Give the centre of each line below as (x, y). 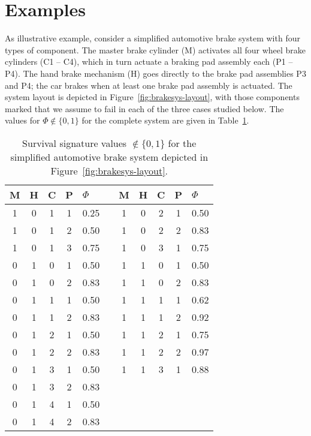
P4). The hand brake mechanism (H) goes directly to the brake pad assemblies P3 (155, 73)
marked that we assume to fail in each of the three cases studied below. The (144, 108)
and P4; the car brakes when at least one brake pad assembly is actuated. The (149, 85)
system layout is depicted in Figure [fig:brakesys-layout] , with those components (152, 97)
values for (22, 120)
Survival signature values (75, 143)
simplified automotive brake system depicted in (109, 157)
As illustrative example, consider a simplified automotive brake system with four (153, 38)
